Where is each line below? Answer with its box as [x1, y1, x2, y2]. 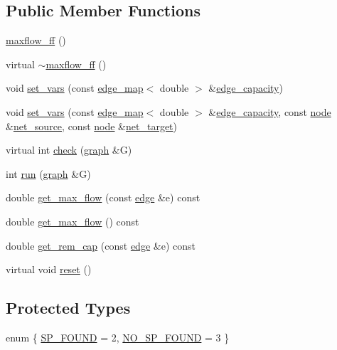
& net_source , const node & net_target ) [6, 118, 178, 133]
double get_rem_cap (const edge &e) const [6, 238, 196, 253]
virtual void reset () [6, 262, 92, 277]
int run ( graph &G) [6, 166, 91, 181]
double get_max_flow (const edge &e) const [6, 190, 200, 205]
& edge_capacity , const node [208, 104, 331, 119]
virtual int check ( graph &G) [6, 142, 132, 157]
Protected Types [6, 297, 131, 319]
